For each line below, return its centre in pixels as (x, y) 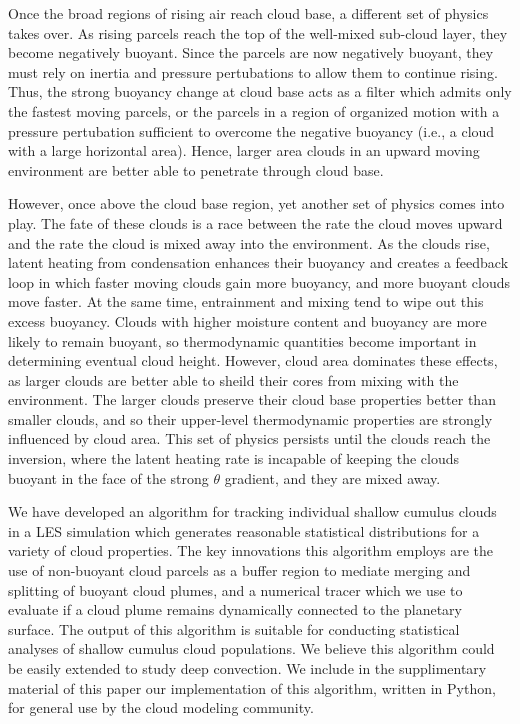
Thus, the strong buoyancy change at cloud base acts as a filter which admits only (260, 91)
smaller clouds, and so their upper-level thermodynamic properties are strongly (250, 418)
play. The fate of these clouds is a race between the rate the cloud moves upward (255, 222)
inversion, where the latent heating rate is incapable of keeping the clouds (234, 458)
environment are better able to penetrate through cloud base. (196, 169)
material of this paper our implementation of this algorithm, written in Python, (252, 687)
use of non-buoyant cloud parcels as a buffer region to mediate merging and (239, 570)
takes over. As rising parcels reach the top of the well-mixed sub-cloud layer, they (258, 32)
